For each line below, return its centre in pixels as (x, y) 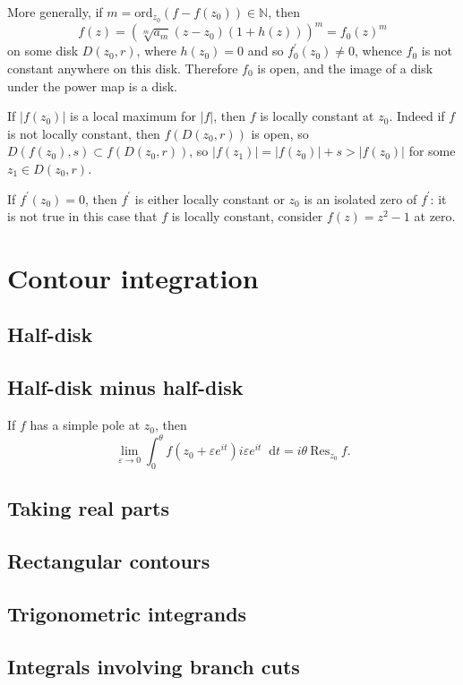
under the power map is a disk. (93, 86)
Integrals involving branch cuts (154, 666)
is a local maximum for (133, 116)
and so (266, 51)
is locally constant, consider (247, 216)
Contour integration (133, 277)
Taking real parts (89, 508)
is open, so (280, 133)
